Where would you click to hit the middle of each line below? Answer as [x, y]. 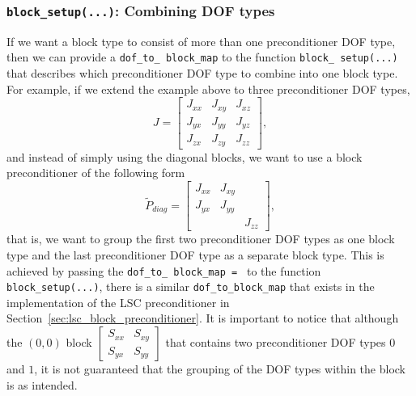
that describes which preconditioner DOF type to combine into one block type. [202, 73]
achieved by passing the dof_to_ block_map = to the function [164, 270]
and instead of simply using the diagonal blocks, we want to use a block [185, 156]
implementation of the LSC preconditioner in [118, 302]
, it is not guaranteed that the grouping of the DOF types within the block [220, 369]
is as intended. [42, 384]
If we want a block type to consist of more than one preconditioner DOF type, [201, 41]
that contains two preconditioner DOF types [276, 342]
